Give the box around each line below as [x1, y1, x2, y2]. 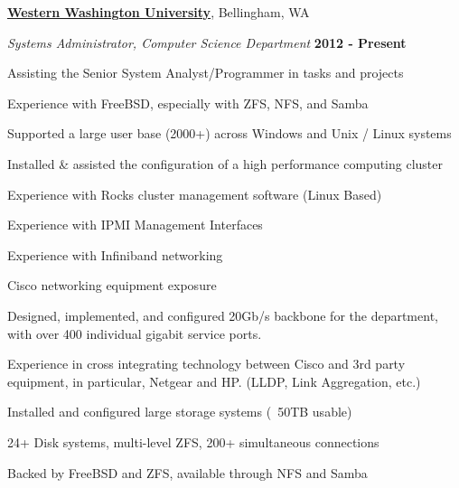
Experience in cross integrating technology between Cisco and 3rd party [7, 354, 406, 373]
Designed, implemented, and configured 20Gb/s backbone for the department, [7, 305, 438, 324]
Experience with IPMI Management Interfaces [7, 215, 263, 234]
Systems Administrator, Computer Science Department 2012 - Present [7, 33, 407, 52]
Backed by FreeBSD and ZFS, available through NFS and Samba [7, 463, 368, 482]
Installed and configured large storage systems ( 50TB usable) [7, 402, 352, 421]
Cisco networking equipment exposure [7, 276, 217, 295]
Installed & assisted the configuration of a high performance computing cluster [7, 154, 444, 173]
